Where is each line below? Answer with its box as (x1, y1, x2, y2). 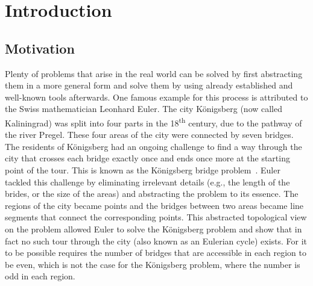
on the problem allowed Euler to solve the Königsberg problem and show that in (5, 222, 302, 235)
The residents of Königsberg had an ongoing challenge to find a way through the (5, 140, 302, 152)
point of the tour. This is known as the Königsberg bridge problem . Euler (5, 163, 280, 176)
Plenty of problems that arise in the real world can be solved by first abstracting (5, 67, 303, 79)
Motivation (5, 39, 75, 57)
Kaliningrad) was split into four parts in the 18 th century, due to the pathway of (5, 114, 302, 129)
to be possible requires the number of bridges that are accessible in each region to (5, 246, 306, 259)
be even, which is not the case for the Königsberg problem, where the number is (5, 258, 300, 270)
